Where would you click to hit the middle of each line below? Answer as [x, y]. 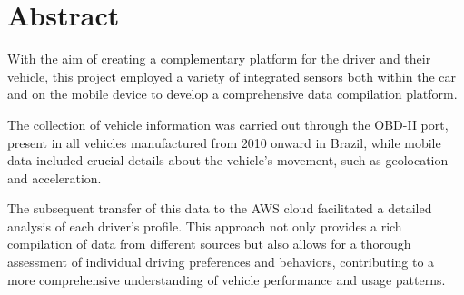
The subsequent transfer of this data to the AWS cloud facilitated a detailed [220, 208]
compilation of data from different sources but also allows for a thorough [209, 244]
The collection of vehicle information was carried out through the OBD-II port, [228, 124]
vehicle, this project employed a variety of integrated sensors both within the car [232, 76]
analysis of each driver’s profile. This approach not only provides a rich [205, 226]
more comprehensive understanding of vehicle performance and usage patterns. [227, 279]
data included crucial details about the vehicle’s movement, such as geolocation [228, 160]
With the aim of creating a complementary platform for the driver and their [219, 59]
